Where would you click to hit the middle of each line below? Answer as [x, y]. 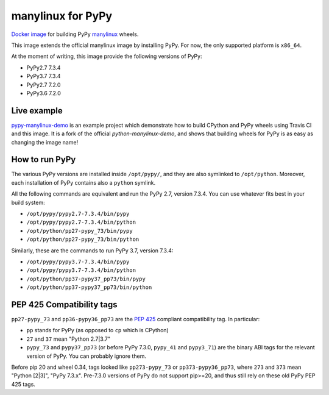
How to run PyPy [44, 159]
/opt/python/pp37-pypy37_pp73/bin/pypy [86, 279]
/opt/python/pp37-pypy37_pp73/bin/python [89, 287]
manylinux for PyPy [62, 16]
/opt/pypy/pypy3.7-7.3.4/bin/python [81, 270]
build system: [28, 202]
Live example [37, 111]
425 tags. [23, 384]
